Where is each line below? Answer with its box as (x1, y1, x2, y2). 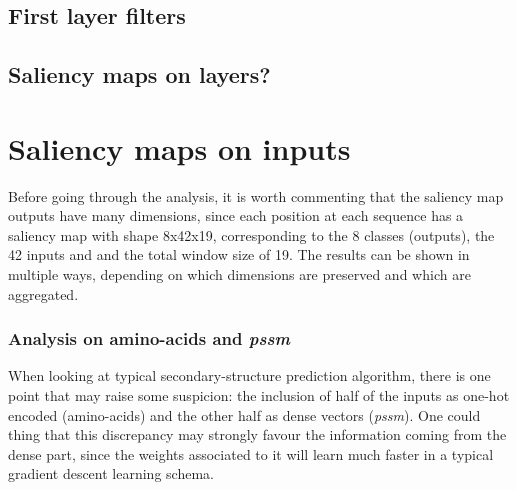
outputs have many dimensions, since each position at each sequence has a (8, 205, 464, 226)
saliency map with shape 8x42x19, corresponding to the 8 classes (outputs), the (8, 224, 495, 245)
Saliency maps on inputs (8, 127, 351, 168)
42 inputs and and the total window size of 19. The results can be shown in (8, 244, 470, 265)
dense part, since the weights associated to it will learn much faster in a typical (8, 443, 494, 464)
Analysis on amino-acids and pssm (8, 326, 290, 351)
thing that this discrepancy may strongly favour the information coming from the (8, 424, 507, 445)
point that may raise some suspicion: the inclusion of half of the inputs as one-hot (8, 385, 510, 406)
